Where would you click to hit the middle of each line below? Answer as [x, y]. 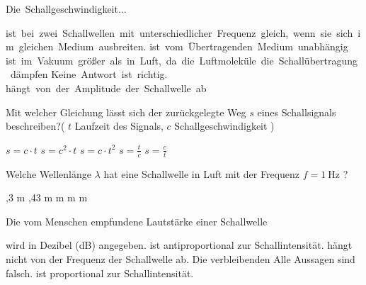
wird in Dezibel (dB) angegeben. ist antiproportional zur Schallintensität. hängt [179, 245]
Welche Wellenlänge [48, 173]
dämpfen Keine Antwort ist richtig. [89, 74]
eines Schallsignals [297, 112]
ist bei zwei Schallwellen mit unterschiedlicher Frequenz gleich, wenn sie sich [179, 32]
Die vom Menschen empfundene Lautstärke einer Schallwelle [137, 221]
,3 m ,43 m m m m [47, 197]
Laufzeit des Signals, [119, 126]
